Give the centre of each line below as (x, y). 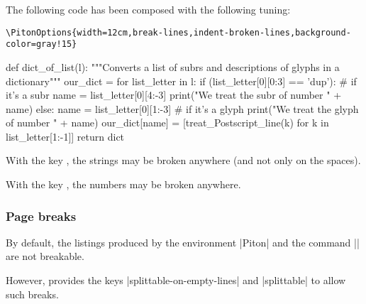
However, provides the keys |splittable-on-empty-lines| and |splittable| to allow (176, 280)
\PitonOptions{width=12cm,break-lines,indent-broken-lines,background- (178, 32)
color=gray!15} (41, 44)
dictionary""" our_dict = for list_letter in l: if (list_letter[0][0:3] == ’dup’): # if (181, 81)
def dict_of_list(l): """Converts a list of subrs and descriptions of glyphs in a (173, 66)
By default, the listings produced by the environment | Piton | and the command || (183, 242)
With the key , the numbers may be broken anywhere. (123, 184)
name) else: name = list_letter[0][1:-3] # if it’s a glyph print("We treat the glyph (182, 108)
